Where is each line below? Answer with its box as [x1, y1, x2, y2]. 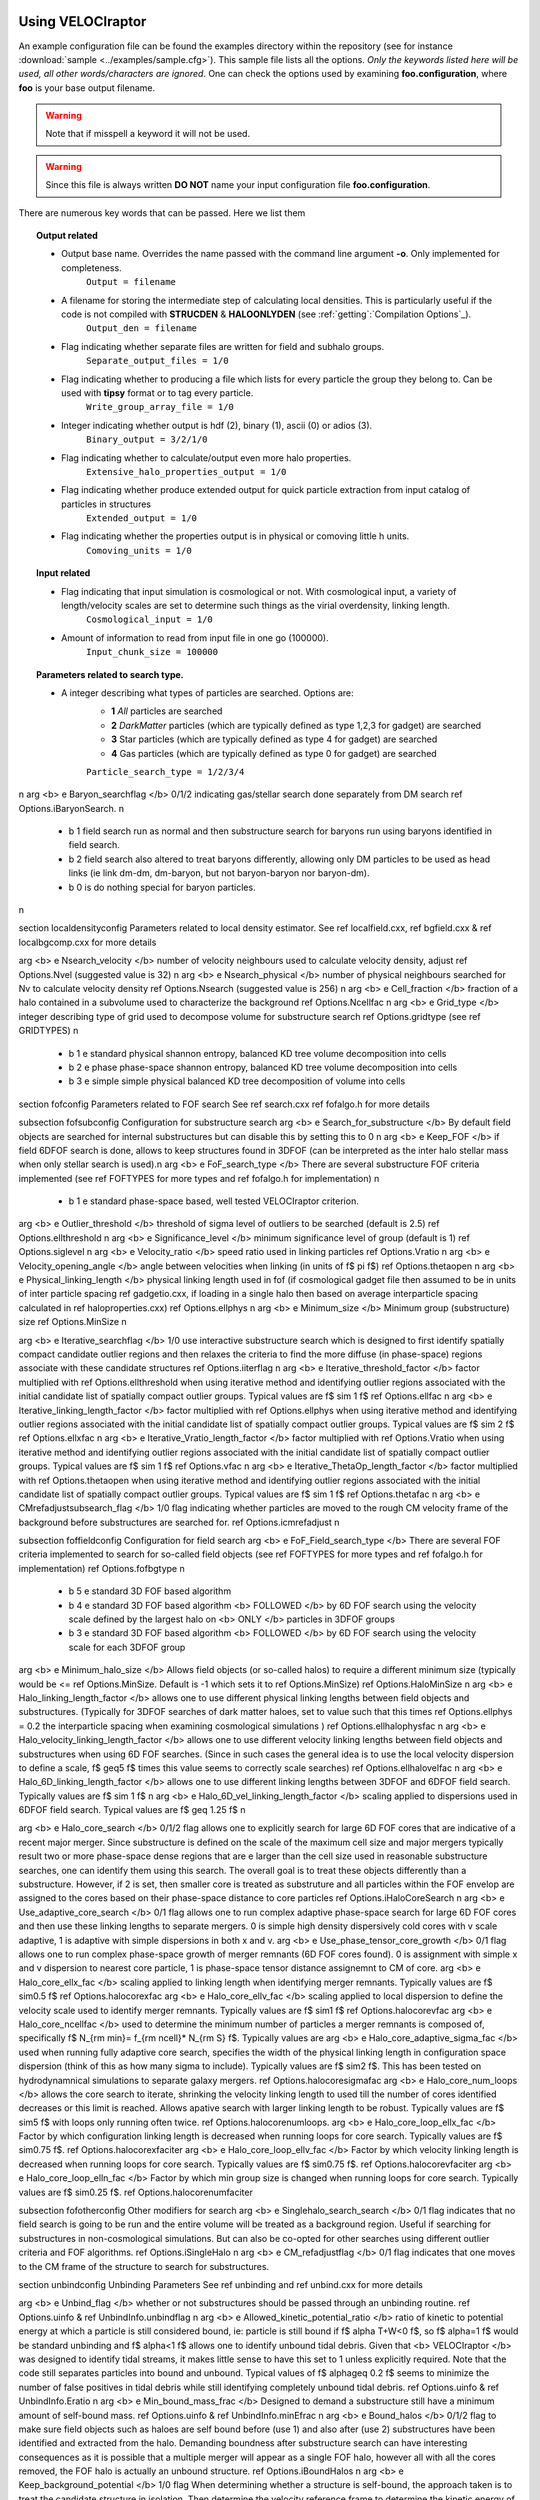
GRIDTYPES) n [18, 1025, 79, 1037]
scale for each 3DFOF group [68, 1641, 186, 1653]
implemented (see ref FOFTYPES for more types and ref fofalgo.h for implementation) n [18, 1172, 380, 1184]
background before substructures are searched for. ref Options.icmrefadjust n [18, 1516, 340, 1528]
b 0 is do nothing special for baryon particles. [68, 881, 256, 893]
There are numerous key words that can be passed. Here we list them [18, 206, 306, 219]
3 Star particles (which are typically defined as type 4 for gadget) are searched [111, 733, 438, 745]
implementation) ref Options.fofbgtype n [18, 1562, 185, 1574]
